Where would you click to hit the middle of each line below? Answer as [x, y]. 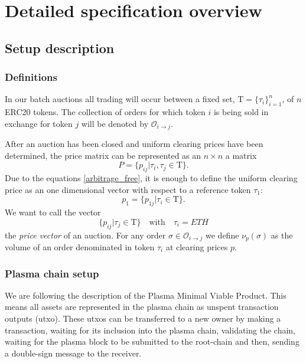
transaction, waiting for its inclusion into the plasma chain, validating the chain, [150, 330]
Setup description [60, 48]
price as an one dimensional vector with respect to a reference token [128, 189]
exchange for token [39, 123]
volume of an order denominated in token [80, 247]
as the [282, 235]
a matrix [241, 155]
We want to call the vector [53, 212]
